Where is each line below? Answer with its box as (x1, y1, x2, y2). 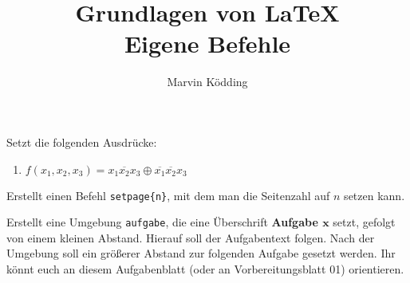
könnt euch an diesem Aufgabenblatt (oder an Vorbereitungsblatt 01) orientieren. (6, 261, 404, 277)
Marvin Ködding (167, 73, 248, 90)
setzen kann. (344, 187, 405, 203)
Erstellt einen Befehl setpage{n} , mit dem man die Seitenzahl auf (6, 187, 330, 203)
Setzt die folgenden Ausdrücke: (6, 133, 157, 150)
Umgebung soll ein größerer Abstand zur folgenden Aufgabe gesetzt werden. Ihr (6, 245, 396, 261)
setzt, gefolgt (333, 214, 396, 230)
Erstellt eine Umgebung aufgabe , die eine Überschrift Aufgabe (6, 214, 318, 230)
